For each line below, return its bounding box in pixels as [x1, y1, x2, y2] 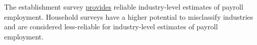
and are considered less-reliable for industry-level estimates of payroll [4, 21, 218, 32]
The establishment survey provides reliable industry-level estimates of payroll [4, 2, 243, 12]
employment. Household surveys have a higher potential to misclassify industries [4, 11, 253, 22]
